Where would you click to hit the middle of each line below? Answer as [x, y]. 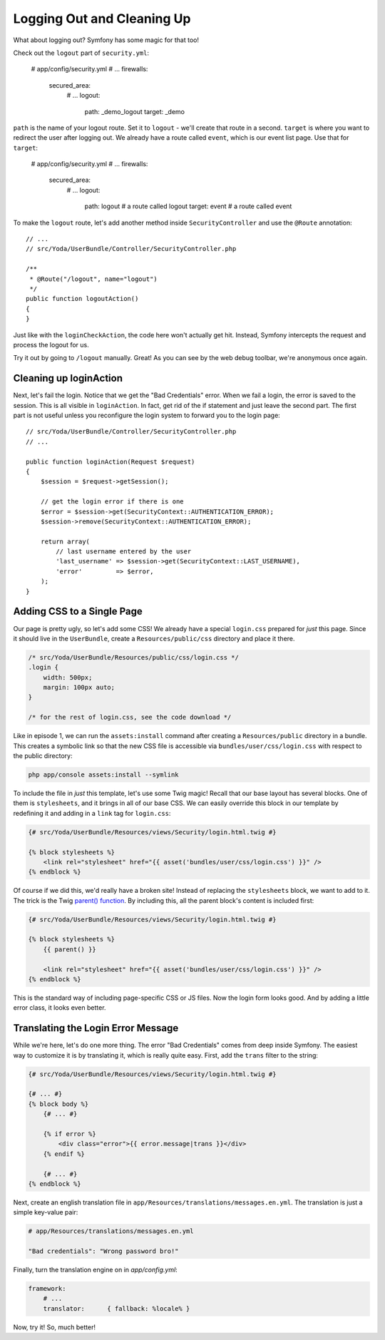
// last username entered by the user [124, 552]
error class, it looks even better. [60, 1008]
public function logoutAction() [82, 299]
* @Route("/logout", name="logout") [94, 279]
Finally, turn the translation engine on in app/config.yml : [95, 1270]
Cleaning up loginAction [68, 378]
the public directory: [43, 756]
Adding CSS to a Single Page [78, 612]
